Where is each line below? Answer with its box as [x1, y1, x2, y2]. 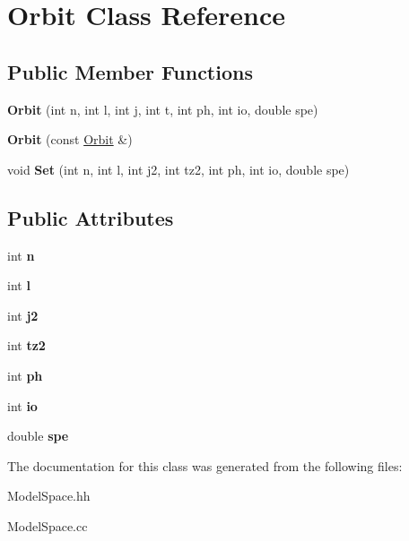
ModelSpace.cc [7, 516, 88, 535]
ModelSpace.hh [7, 486, 91, 505]
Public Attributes [7, 203, 174, 231]
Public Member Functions [7, 57, 253, 85]
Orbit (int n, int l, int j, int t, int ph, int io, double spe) [7, 99, 318, 118]
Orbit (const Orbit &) [7, 130, 133, 149]
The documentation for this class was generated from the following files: [7, 456, 403, 475]
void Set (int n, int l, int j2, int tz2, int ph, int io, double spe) [7, 159, 350, 178]
